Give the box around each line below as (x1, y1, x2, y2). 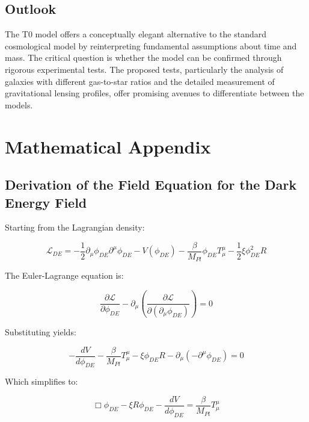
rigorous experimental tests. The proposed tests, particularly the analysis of (5, 63, 284, 75)
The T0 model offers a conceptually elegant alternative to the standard (5, 28, 267, 40)
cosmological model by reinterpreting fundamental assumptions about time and (5, 39, 297, 52)
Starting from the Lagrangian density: (5, 221, 145, 234)
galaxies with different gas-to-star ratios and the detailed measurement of (5, 75, 275, 87)
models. (5, 98, 33, 111)
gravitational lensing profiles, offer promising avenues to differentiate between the (5, 87, 304, 99)
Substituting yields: (5, 325, 76, 338)
